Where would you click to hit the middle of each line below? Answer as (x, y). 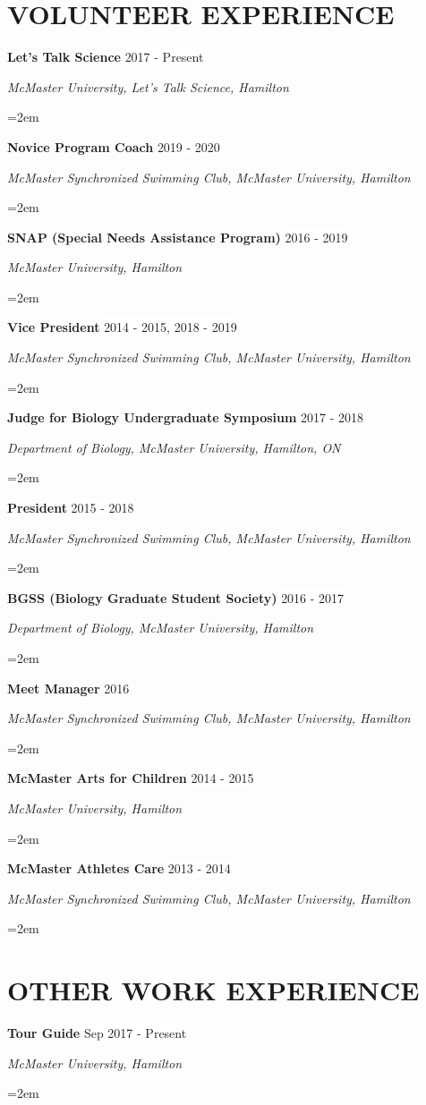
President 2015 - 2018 (71, 508)
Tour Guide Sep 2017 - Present (97, 1033)
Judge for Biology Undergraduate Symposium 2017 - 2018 (186, 417)
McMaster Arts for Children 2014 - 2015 (131, 778)
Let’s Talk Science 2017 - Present (106, 57)
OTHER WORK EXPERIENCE (213, 990)
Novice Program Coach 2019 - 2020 (114, 146)
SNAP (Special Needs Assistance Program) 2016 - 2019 (178, 237)
